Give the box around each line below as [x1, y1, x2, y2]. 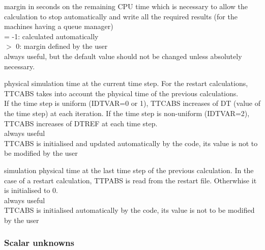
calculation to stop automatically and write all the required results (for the [4, 11, 238, 21]
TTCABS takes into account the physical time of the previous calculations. [4, 88, 239, 98]
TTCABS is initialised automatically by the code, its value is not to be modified [4, 205, 255, 215]
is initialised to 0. [4, 185, 58, 196]
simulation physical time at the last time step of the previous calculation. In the [4, 164, 254, 175]
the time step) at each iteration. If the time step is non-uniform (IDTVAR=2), [4, 107, 250, 118]
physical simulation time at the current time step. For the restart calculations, [4, 78, 248, 89]
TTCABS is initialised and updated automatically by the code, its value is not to [4, 137, 258, 148]
